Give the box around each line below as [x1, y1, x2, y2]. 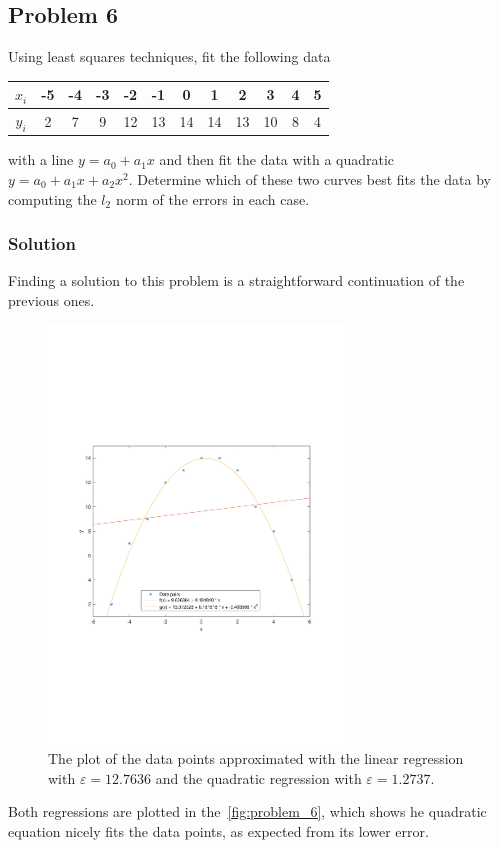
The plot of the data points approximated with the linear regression [48, 748, 464, 769]
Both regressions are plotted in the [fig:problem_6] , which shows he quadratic [8, 801, 487, 822]
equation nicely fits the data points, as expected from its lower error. [8, 820, 429, 841]
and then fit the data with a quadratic [159, 149, 395, 170]
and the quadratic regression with [155, 767, 362, 788]
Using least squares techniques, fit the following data [8, 46, 331, 67]
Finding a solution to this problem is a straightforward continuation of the [8, 270, 465, 291]
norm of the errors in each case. [115, 188, 310, 209]
